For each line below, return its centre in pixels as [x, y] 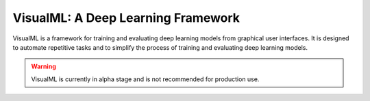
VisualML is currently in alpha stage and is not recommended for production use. [145, 79]
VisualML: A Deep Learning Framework [126, 18]
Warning [44, 67]
